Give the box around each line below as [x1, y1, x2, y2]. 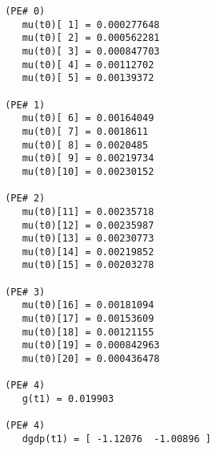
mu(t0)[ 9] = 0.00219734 [22, 152, 154, 165]
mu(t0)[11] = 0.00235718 [22, 205, 154, 217]
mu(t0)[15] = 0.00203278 [22, 259, 154, 271]
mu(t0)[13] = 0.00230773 [22, 233, 154, 245]
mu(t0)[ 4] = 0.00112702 [22, 59, 154, 71]
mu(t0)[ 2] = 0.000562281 [22, 32, 160, 44]
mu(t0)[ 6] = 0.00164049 [22, 112, 154, 124]
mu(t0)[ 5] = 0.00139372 [22, 72, 154, 84]
